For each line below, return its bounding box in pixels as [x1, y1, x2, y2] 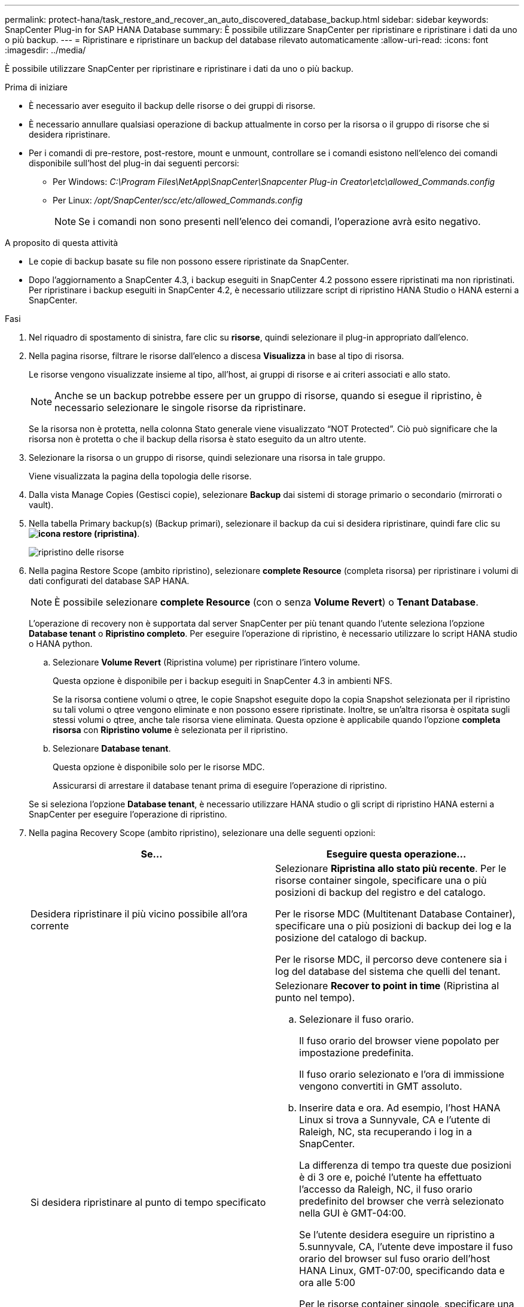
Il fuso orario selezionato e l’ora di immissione [299, 1068, 505, 1080]
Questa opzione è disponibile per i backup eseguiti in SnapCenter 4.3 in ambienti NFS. [53, 676, 392, 686]
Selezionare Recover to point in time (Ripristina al [275, 980, 499, 992]
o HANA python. [29, 639, 93, 649]
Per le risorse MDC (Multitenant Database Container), [275, 908, 516, 920]
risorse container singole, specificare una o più [275, 874, 487, 886]
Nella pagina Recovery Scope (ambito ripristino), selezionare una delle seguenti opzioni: [29, 828, 376, 838]
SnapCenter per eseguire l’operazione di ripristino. [29, 809, 227, 819]
